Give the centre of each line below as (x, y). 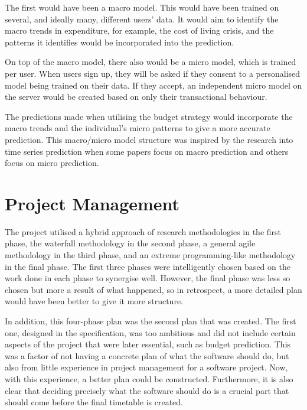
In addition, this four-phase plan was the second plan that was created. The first (151, 321)
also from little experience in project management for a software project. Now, (146, 367)
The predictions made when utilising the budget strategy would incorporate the (149, 116)
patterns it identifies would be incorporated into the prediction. (120, 42)
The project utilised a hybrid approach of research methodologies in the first (143, 231)
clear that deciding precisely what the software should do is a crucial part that (147, 390)
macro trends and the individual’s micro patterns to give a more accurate (138, 128)
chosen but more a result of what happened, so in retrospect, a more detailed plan (153, 289)
